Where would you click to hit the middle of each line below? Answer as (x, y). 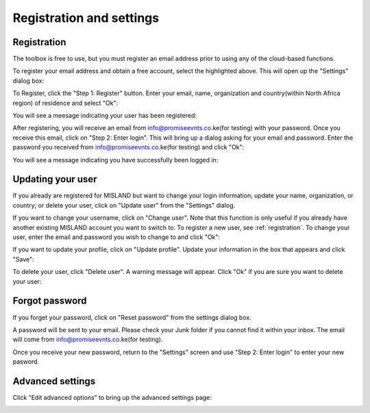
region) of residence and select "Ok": (65, 103)
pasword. (26, 362)
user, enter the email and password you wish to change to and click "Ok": (116, 237)
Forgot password (50, 301)
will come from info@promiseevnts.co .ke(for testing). (88, 340)
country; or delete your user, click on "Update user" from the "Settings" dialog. (124, 205)
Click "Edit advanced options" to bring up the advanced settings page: (112, 397)
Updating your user (55, 179)
